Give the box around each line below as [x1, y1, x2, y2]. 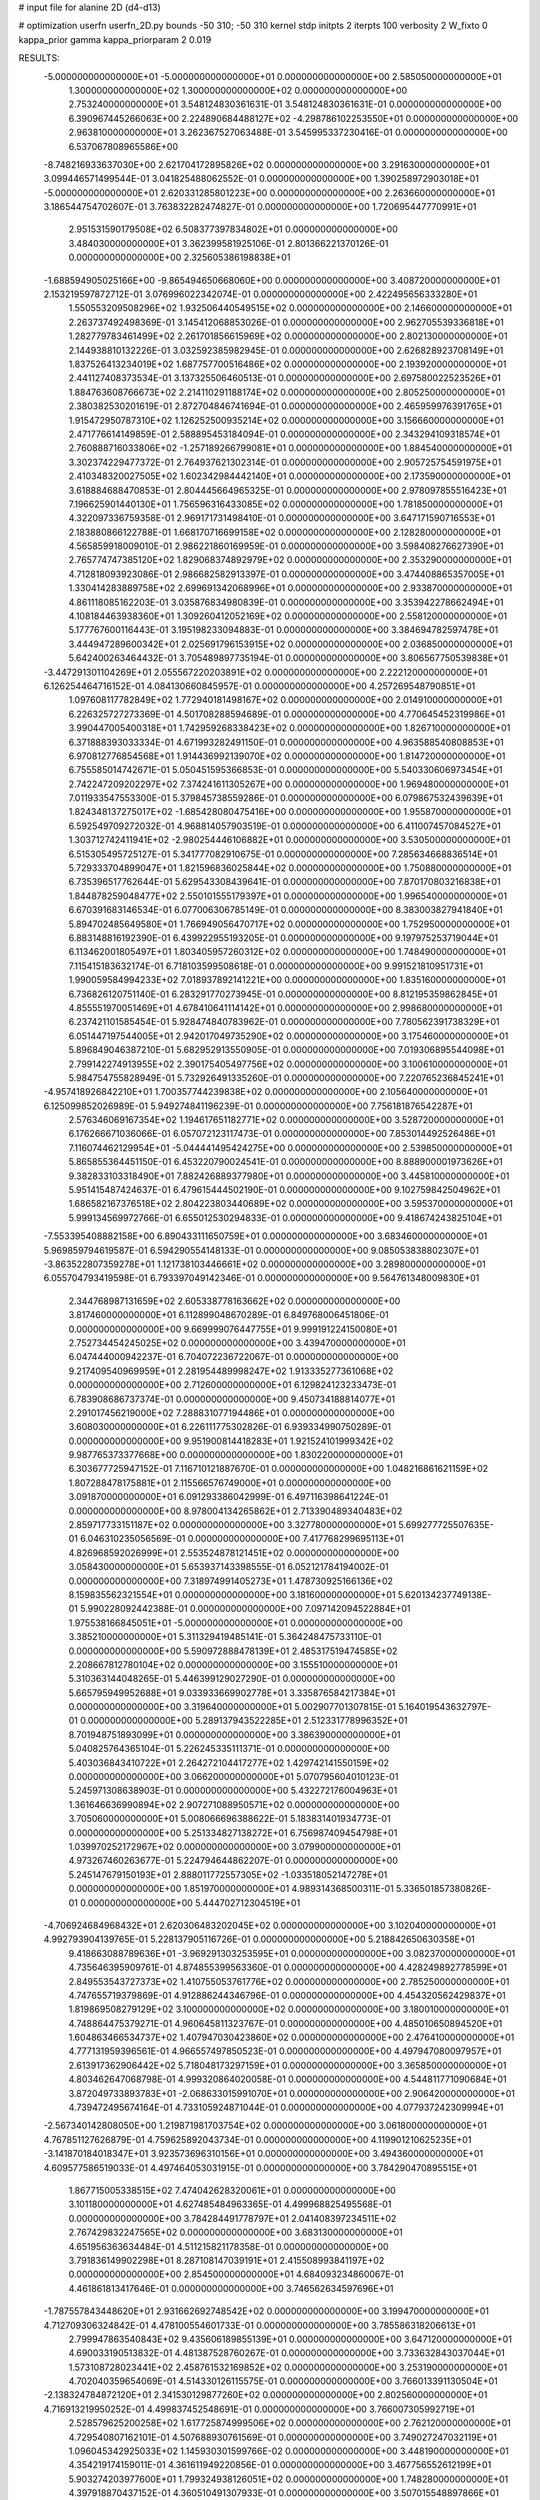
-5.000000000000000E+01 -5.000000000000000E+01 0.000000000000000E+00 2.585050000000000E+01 [43, 70, 502, 82]
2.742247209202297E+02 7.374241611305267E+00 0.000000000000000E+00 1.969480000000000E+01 [68, 778, 509, 790]
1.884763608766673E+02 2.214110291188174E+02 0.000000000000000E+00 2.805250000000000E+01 [68, 386, 505, 398]
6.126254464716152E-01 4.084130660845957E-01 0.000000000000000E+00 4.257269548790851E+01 [43, 680, 476, 692]
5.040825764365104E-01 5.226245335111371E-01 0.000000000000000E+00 [68, 1743, 390, 1755]
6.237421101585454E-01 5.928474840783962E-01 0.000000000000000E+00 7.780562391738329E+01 [68, 1016, 500, 1028]
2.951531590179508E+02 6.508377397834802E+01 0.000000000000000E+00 [68, 223, 399, 235]
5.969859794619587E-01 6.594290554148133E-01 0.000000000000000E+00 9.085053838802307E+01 [43, 1244, 480, 1256]
